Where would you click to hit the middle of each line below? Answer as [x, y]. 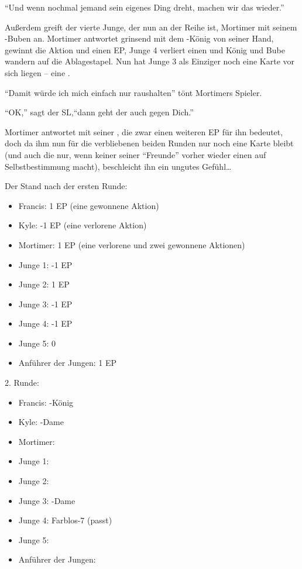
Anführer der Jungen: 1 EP [67, 363]
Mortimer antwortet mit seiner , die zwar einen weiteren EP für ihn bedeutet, [144, 131]
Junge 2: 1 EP [44, 284]
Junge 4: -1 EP [45, 323]
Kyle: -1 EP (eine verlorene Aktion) [83, 225]
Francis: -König [46, 402]
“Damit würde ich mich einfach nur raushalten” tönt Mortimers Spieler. [133, 92]
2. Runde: [22, 383]
